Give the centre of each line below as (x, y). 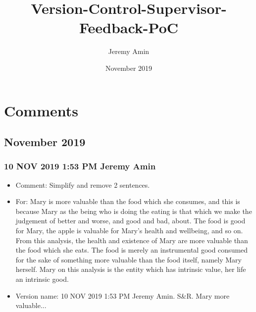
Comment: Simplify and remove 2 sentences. (83, 184)
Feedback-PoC (129, 27)
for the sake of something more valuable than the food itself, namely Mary (128, 259)
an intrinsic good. (42, 279)
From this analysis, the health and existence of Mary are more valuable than (132, 240)
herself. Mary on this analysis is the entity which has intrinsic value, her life (131, 269)
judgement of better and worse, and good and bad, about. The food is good (130, 221)
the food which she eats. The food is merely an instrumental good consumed (132, 250)
